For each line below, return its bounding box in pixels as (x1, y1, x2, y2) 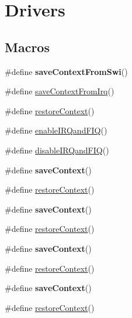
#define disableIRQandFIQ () (5, 143, 109, 156)
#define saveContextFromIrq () (5, 85, 114, 97)
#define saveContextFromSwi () (5, 65, 128, 77)
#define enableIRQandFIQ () (5, 124, 107, 136)
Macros (5, 37, 50, 56)
